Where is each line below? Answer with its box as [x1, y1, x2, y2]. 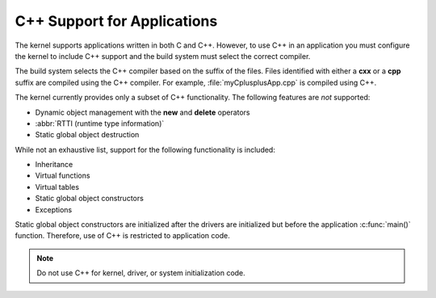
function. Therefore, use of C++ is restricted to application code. [15, 231, 230, 241]
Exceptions [35, 204, 73, 214]
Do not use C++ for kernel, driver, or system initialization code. [36, 268, 245, 278]
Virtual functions [35, 170, 90, 181]
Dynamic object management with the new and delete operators [35, 107, 250, 117]
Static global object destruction [35, 130, 140, 140]
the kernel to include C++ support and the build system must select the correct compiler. [15, 51, 311, 61]
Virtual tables [35, 182, 80, 191]
